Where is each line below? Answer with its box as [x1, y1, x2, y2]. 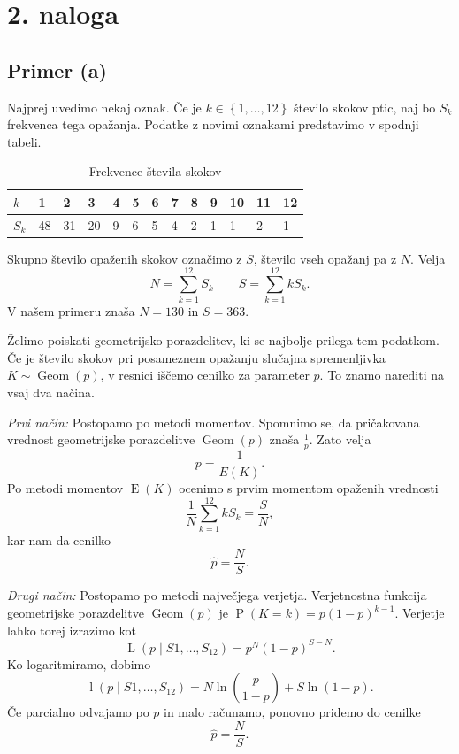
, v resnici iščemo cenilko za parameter [100, 365, 310, 384]
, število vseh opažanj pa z [253, 249, 397, 267]
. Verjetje [394, 604, 445, 622]
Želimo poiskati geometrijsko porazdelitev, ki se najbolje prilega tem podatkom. [7, 331, 440, 350]
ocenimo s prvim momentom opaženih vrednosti [179, 479, 439, 497]
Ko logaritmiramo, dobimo [7, 654, 151, 673]
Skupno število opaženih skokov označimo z [7, 249, 242, 267]
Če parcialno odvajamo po [7, 703, 149, 721]
